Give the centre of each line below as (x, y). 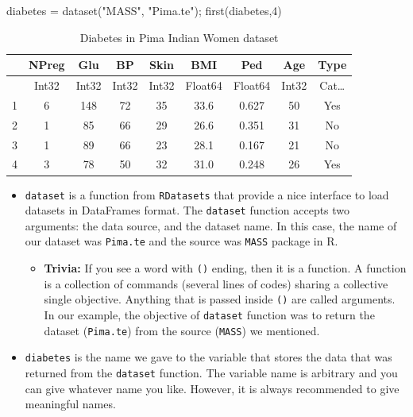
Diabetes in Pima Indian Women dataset (179, 37)
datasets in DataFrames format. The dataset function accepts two (187, 210)
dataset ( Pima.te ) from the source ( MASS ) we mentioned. (182, 330)
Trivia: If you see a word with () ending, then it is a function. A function (225, 268)
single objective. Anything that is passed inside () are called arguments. (220, 299)
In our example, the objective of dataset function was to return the (209, 314)
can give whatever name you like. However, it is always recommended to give (212, 388)
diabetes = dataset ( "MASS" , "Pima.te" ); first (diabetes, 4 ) (144, 10)
